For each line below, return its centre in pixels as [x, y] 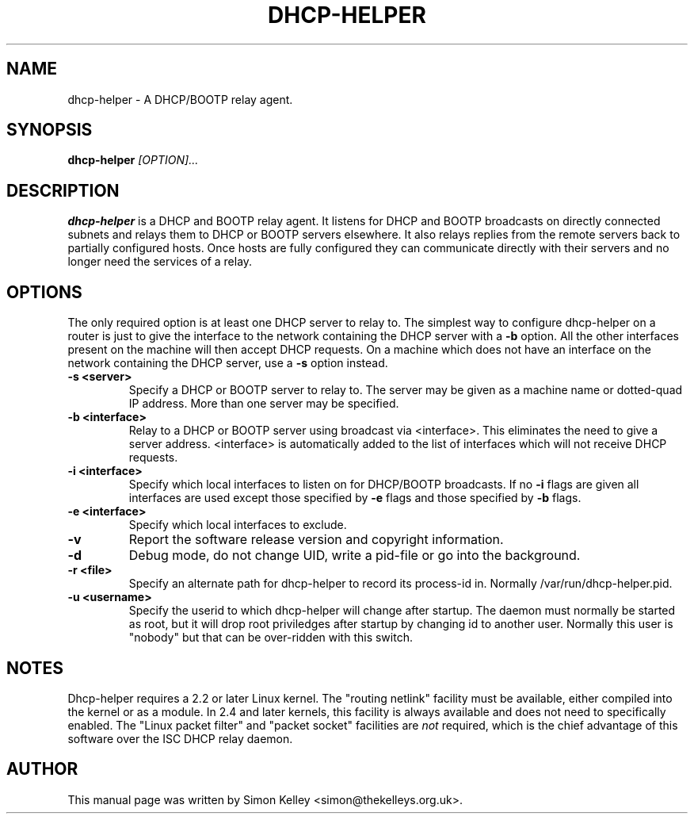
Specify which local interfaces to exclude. [238, 525]
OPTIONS [44, 292]
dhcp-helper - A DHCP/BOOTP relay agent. [180, 99]
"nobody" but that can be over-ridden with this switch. [271, 638]
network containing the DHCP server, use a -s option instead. [228, 363]
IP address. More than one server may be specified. [264, 404]
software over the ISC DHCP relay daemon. [180, 738]
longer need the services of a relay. [160, 262]
